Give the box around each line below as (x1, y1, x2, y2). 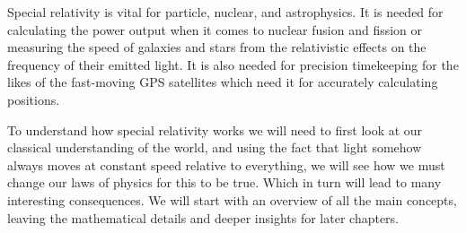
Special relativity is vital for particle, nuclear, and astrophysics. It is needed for (7, 3, 444, 21)
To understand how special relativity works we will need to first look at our (7, 120, 423, 139)
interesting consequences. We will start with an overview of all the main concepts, (7, 190, 457, 209)
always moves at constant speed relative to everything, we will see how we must (7, 155, 445, 174)
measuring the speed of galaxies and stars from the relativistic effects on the (7, 38, 426, 56)
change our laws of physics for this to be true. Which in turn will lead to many (7, 173, 442, 192)
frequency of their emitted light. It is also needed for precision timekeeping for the (7, 55, 459, 73)
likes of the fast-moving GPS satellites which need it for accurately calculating (7, 73, 438, 91)
